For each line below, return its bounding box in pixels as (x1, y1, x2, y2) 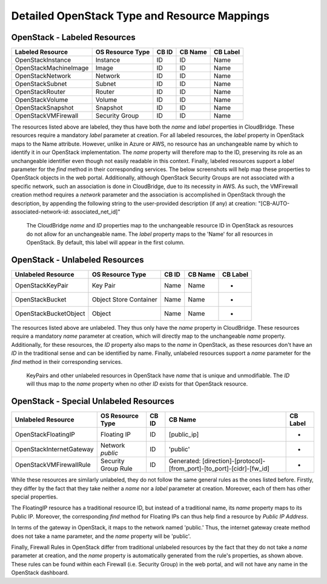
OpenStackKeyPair (15, 281, 69, 290)
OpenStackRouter (15, 88, 66, 96)
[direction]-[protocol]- (202, 457, 266, 465)
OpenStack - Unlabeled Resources (11, 255, 144, 265)
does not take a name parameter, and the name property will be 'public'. (11, 532, 191, 540)
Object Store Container (91, 295, 157, 304)
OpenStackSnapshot (15, 104, 74, 112)
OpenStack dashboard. (11, 569, 69, 576)
